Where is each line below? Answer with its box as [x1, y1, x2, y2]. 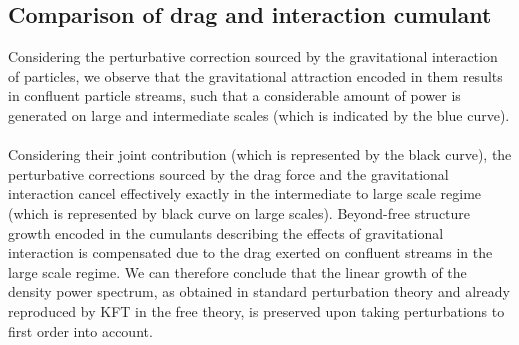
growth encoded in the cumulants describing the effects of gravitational [8, 222, 444, 243]
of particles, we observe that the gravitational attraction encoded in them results [8, 65, 503, 86]
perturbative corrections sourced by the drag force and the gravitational [8, 163, 449, 184]
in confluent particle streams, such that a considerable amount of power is [8, 85, 461, 106]
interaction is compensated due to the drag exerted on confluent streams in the [8, 242, 493, 263]
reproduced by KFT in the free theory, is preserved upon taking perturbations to [8, 300, 505, 321]
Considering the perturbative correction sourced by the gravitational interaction [8, 46, 498, 67]
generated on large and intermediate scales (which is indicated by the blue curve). [8, 104, 510, 125]
